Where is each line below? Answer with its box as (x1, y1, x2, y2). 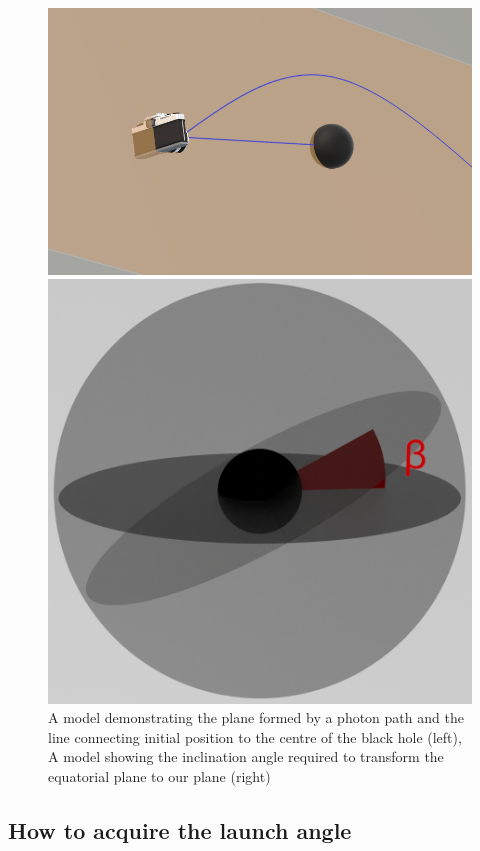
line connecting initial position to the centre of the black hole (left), (48, 726, 462, 747)
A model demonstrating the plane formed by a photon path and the (48, 707, 464, 728)
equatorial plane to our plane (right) (48, 766, 271, 787)
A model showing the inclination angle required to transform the (48, 746, 444, 767)
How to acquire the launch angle (8, 815, 352, 846)
